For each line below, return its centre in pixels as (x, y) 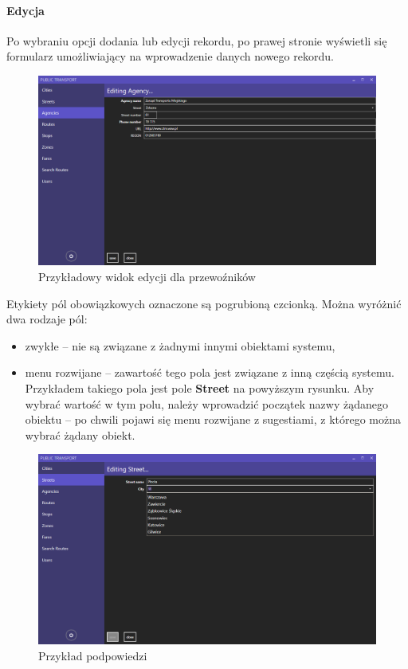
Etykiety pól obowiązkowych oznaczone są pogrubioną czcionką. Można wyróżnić (204, 303)
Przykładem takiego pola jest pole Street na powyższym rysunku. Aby (200, 388)
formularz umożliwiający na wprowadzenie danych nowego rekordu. (170, 56)
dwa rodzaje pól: (47, 319)
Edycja (25, 10)
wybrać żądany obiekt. (80, 434)
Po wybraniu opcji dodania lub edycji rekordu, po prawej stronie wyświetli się (197, 40)
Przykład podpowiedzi (93, 655)
